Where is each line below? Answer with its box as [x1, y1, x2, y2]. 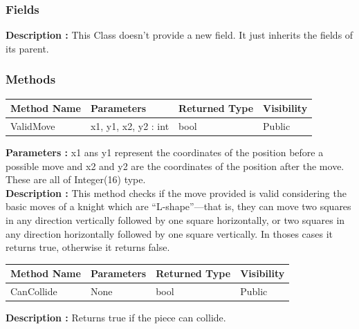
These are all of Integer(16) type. [6, 172, 146, 187]
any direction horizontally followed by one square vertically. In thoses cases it [6, 226, 333, 241]
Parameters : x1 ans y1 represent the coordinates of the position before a [6, 145, 324, 160]
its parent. [6, 41, 49, 55]
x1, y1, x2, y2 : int [90, 118, 169, 133]
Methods [6, 70, 56, 88]
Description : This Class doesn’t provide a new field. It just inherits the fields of [6, 28, 353, 42]
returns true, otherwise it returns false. [6, 240, 170, 254]
